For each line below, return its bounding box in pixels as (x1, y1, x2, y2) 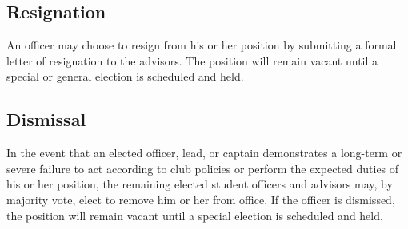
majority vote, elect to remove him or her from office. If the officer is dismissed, (6, 191, 395, 207)
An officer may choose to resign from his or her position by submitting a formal (6, 37, 397, 53)
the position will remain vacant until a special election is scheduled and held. (6, 207, 383, 223)
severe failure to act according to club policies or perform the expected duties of (6, 160, 399, 176)
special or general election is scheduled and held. (6, 68, 244, 85)
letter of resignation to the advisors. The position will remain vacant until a (6, 52, 378, 69)
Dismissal (6, 107, 86, 132)
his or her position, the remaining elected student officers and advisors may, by (6, 176, 393, 192)
